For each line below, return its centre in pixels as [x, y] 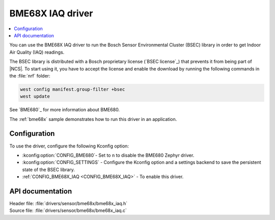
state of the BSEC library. [48, 169]
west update [35, 96]
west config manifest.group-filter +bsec [73, 89]
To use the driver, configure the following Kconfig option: [69, 146]
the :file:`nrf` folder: [30, 76]
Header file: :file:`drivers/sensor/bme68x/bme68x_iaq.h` [68, 204]
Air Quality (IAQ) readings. [37, 52]
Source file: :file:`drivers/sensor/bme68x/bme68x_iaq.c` [68, 211]
